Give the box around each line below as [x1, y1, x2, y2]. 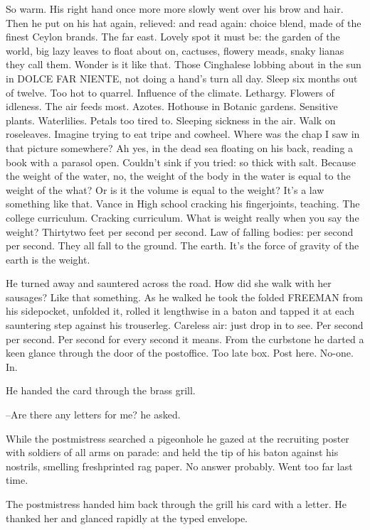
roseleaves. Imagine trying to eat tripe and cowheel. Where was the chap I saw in [6, 126, 360, 141]
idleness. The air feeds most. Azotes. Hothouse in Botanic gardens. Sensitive [6, 99, 338, 114]
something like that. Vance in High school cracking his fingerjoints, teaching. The [6, 196, 360, 211]
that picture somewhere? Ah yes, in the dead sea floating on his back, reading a [6, 140, 354, 155]
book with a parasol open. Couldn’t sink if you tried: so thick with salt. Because [6, 154, 356, 169]
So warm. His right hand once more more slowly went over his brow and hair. [6, 1, 344, 16]
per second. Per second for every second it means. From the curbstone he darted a [6, 331, 364, 346]
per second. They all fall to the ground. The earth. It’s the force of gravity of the [6, 238, 359, 253]
